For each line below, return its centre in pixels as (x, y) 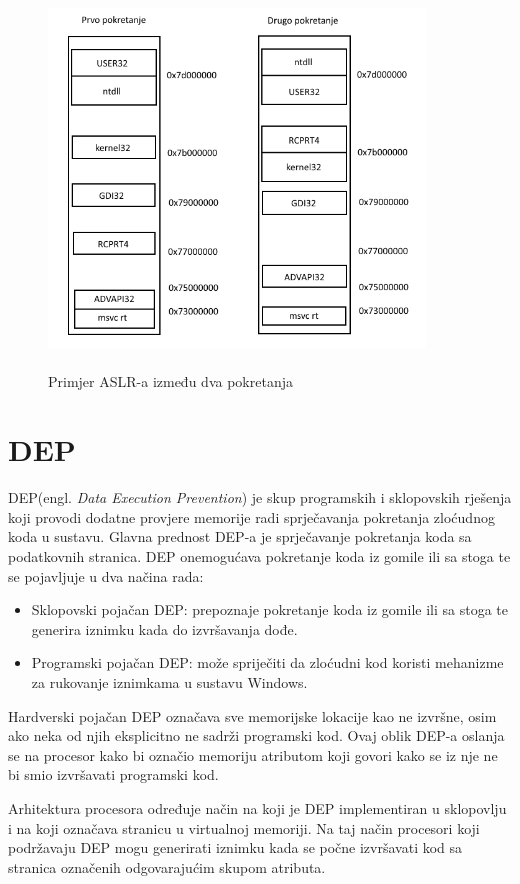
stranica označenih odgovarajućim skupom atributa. (167, 866)
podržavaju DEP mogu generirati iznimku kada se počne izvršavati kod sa (235, 847)
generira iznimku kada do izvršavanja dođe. (164, 628)
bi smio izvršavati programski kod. (113, 774)
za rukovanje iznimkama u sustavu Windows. (169, 682)
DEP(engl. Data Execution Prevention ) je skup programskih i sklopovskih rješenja (260, 497)
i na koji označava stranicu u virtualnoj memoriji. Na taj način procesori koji (244, 827)
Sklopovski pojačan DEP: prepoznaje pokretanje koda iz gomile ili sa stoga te (269, 609)
